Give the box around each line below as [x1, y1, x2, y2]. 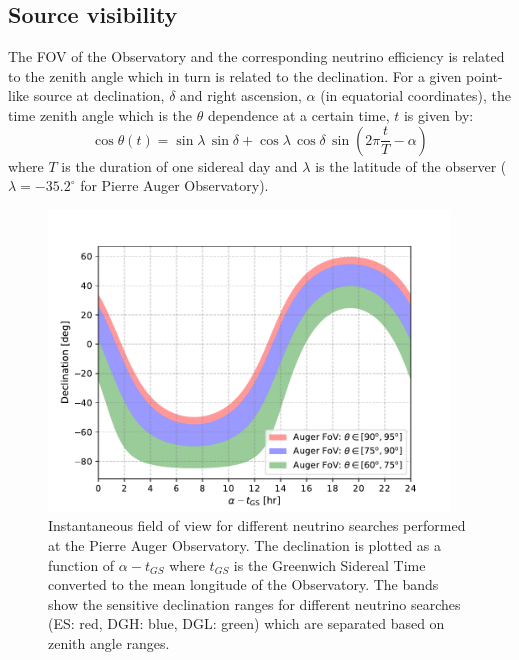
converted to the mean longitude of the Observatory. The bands [48, 574, 439, 595]
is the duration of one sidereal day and [61, 155, 298, 176]
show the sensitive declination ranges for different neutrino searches [48, 593, 461, 614]
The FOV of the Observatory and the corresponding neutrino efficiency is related [8, 46, 505, 67]
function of [48, 554, 115, 575]
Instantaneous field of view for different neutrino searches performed [48, 515, 466, 536]
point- [466, 65, 503, 86]
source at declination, [33, 85, 165, 106]
